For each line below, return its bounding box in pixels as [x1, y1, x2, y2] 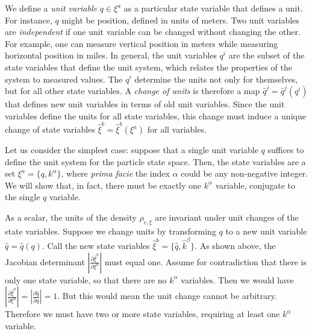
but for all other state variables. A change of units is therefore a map [5, 84, 260, 97]
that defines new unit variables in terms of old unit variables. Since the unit [5, 98, 285, 110]
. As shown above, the [195, 239, 276, 252]
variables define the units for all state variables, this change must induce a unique [5, 109, 306, 122]
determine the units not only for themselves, [134, 72, 298, 85]
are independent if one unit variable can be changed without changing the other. [5, 25, 301, 38]
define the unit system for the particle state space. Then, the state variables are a [5, 155, 306, 168]
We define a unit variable [5, 2, 97, 14]
